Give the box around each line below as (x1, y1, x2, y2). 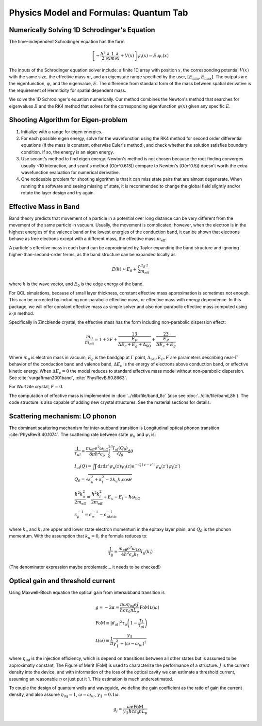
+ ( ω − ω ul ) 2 (120, 640, 147, 647)
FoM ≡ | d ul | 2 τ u (95, 620, 127, 627)
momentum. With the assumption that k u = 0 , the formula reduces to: (9, 533, 148, 540)
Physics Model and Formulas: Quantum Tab (9, 7, 188, 18)
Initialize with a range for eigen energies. (21, 129, 103, 135)
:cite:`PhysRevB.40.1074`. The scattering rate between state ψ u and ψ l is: (9, 432, 156, 439)
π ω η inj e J (120, 602, 139, 608)
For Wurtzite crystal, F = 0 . (9, 384, 64, 390)
